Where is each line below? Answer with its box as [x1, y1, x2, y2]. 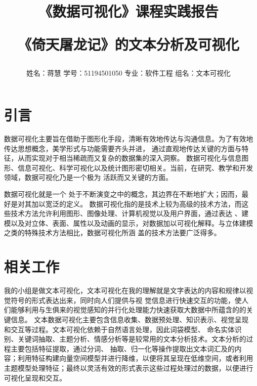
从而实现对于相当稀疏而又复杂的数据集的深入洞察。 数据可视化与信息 [17, 153, 242, 163]
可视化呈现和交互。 [4, 372, 66, 383]
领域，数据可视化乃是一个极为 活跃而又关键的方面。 [4, 172, 172, 182]
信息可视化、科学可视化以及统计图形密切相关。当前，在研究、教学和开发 [17, 162, 253, 172]
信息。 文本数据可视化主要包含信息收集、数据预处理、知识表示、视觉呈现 [10, 314, 249, 324]
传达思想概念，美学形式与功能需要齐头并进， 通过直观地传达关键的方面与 [4, 143, 242, 153]
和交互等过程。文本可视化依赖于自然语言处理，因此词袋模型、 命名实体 [4, 324, 235, 334]
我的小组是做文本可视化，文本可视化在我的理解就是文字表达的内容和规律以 [4, 285, 246, 296]
